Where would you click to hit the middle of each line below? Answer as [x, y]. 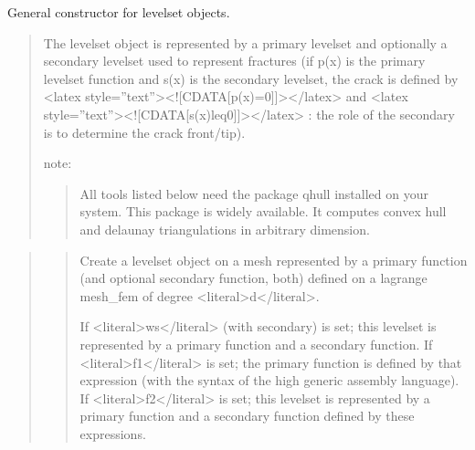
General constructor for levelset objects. [119, 12]
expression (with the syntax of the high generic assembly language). [269, 380]
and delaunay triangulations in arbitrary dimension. [225, 229]
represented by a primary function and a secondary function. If [256, 344]
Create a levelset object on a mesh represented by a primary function [274, 260]
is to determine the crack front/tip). [144, 132]
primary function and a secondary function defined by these [247, 416]
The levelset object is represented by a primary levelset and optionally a [245, 42]
